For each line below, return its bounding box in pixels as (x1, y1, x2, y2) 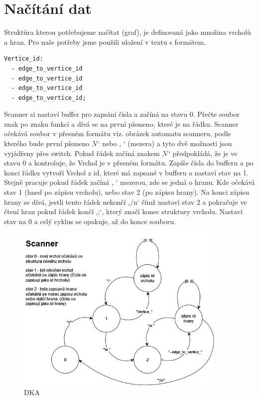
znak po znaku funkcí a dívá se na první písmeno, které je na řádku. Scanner (4, 118, 239, 129)
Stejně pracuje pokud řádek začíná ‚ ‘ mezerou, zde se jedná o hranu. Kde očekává (4, 177, 255, 187)
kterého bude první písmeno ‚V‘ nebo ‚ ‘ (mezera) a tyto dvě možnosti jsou (4, 138, 232, 149)
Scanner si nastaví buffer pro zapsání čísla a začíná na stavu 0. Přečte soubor (4, 109, 240, 119)
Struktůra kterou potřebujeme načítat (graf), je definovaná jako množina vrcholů (4, 27, 251, 37)
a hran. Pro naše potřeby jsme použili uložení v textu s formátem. (4, 36, 206, 47)
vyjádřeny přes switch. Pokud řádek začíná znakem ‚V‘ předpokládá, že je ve (4, 148, 238, 158)
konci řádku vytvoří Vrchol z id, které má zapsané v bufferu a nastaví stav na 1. (4, 167, 249, 177)
